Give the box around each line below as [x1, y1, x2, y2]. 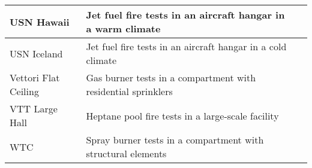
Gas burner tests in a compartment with [86, 71, 256, 84]
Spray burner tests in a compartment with [86, 133, 264, 146]
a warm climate [86, 22, 161, 35]
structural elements [86, 146, 167, 160]
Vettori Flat [10, 71, 60, 84]
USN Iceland [10, 46, 63, 60]
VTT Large [10, 102, 58, 115]
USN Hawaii [10, 14, 70, 29]
